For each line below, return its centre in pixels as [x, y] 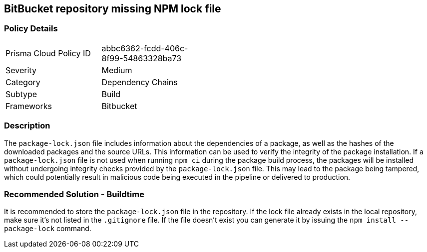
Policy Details [31, 29]
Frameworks [29, 106]
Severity [21, 70]
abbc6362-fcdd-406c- [145, 48]
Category [23, 82]
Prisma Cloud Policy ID [48, 53]
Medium [117, 70]
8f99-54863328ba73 [142, 58]
